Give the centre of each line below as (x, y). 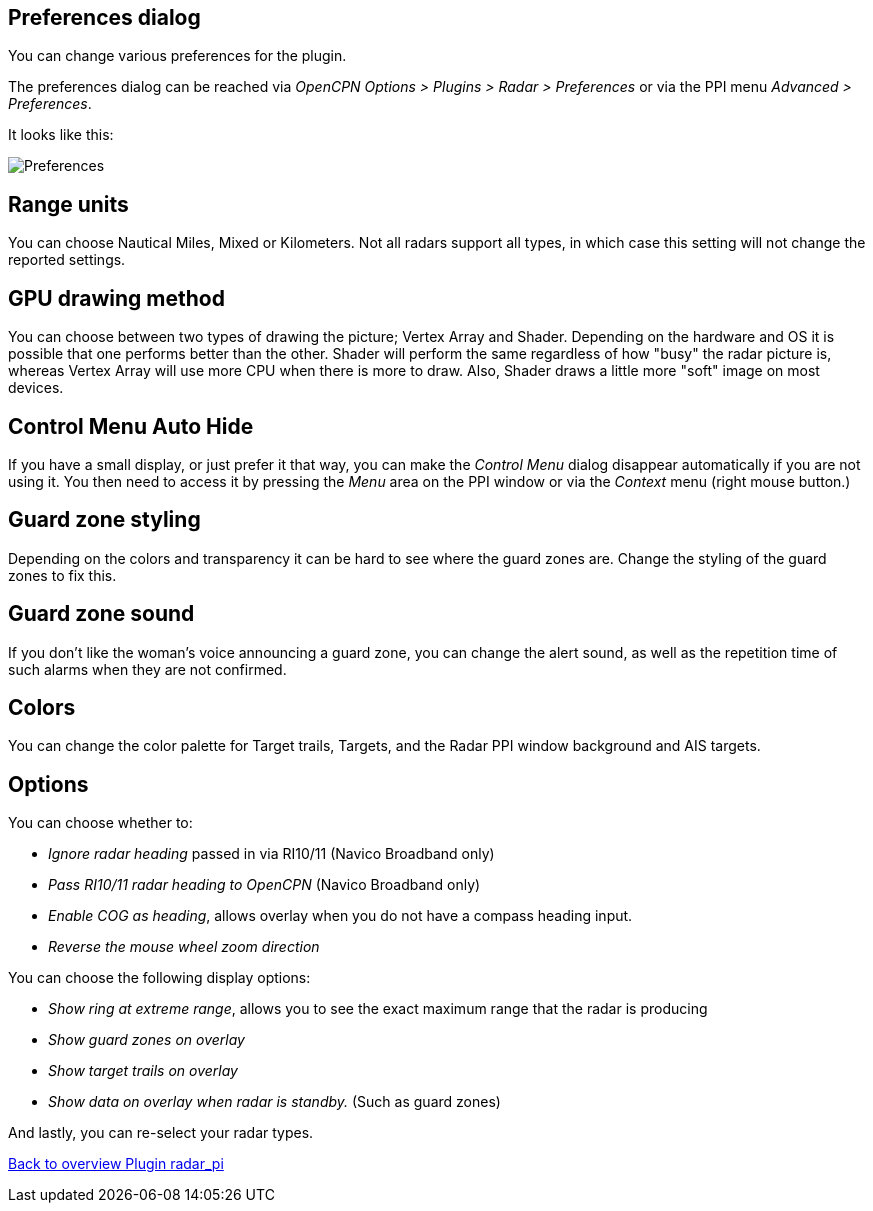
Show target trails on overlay (143, 1071)
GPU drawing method (116, 298)
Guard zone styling (104, 520)
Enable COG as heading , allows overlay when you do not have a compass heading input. (340, 916)
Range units (68, 204)
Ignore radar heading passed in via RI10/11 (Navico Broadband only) (271, 854)
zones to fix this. (62, 575)
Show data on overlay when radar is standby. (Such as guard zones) (274, 1102)
